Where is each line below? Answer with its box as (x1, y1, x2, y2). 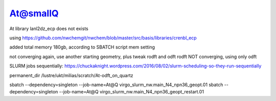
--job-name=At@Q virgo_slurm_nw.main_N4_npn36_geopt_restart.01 (59, 89, 204, 95)
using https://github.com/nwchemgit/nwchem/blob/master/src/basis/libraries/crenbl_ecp (9, 35, 197, 41)
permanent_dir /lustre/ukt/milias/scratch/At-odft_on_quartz (9, 72, 133, 79)
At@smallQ (9, 8, 59, 19)
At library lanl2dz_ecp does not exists (9, 26, 89, 32)
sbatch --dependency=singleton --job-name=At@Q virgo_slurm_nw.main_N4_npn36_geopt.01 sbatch (9, 82, 223, 88)
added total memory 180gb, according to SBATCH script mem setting (9, 44, 155, 50)
